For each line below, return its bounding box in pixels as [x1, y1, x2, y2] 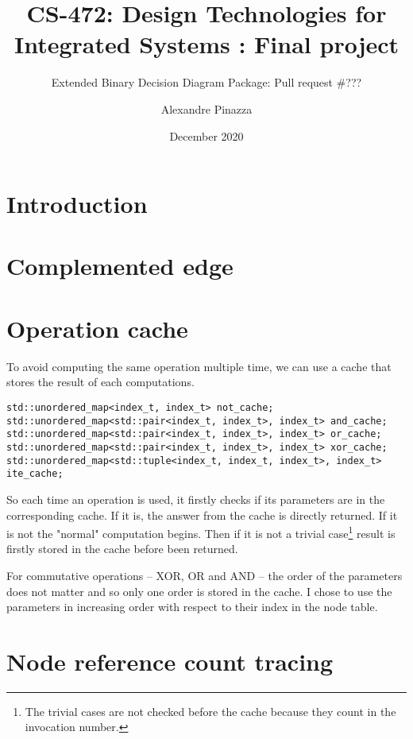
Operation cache [6, 311, 188, 344]
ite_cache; [6, 468, 64, 480]
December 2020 [169, 127, 244, 144]
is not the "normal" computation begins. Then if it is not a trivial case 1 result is [6, 523, 396, 541]
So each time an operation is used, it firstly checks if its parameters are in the [6, 490, 385, 507]
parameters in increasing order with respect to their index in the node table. [6, 598, 378, 615]
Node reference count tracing [6, 644, 334, 677]
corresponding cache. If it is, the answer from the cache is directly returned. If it [6, 506, 398, 523]
